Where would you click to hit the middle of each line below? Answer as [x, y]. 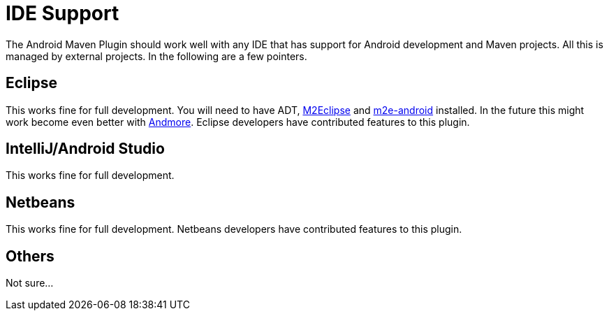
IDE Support [63, 13]
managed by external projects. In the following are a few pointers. [156, 56]
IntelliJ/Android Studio [85, 149]
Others [30, 256]
